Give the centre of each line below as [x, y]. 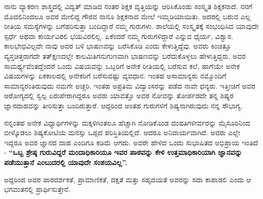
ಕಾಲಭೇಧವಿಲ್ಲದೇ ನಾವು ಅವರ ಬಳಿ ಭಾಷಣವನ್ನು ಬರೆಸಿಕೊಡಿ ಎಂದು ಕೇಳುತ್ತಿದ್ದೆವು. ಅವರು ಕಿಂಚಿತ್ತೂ [118, 46]
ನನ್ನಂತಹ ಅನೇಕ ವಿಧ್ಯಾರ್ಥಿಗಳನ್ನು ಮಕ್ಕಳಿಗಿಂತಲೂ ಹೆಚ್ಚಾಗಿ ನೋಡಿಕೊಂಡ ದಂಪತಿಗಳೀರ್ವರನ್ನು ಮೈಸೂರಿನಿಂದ [127, 122]
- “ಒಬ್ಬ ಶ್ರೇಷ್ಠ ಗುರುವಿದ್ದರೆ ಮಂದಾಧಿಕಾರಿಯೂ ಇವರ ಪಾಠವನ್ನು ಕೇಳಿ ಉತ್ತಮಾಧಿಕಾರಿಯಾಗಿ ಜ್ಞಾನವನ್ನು [123, 152]
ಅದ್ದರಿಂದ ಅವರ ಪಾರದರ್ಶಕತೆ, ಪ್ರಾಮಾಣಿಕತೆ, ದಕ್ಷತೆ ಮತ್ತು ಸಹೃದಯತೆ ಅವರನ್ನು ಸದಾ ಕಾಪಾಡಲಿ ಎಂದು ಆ [128, 179]
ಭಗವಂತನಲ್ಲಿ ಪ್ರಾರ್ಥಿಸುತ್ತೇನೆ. [37, 189]
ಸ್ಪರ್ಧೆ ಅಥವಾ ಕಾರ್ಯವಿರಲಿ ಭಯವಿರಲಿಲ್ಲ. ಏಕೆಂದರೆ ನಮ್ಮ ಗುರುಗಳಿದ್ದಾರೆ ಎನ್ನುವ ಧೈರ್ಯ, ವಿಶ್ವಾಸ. [119, 36]
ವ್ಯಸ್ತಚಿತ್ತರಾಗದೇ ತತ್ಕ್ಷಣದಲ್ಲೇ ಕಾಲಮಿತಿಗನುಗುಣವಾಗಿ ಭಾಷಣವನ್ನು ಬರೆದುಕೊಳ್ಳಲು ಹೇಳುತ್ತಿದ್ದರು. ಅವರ [125, 55]
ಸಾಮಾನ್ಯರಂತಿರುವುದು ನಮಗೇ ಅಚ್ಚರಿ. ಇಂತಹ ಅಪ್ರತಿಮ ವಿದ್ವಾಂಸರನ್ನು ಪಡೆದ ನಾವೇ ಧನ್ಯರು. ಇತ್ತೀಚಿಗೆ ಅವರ [130, 85]
